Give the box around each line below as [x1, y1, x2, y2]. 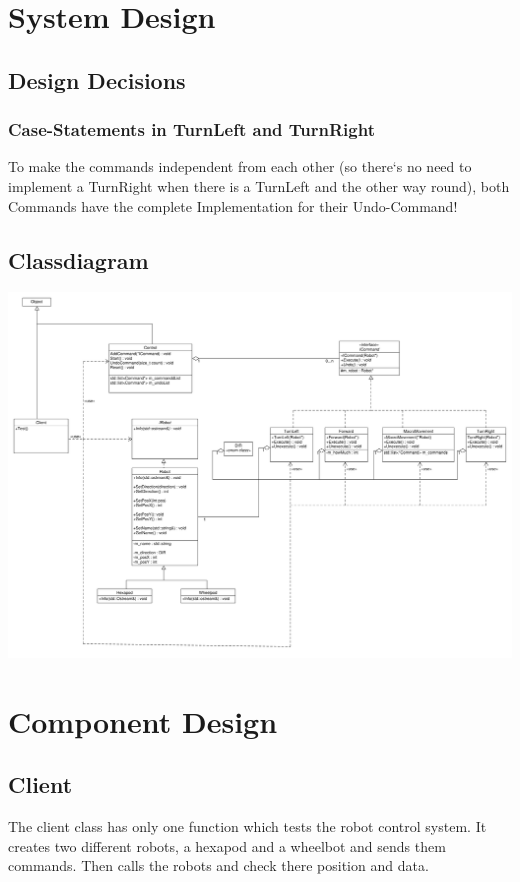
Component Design [8, 700, 278, 741]
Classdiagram [8, 244, 149, 275]
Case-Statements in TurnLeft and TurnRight [8, 117, 375, 142]
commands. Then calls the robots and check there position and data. [8, 855, 429, 876]
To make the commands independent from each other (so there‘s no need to [8, 156, 472, 177]
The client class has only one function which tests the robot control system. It [8, 816, 487, 837]
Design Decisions [8, 64, 186, 95]
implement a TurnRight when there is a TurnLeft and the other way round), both [8, 175, 510, 196]
